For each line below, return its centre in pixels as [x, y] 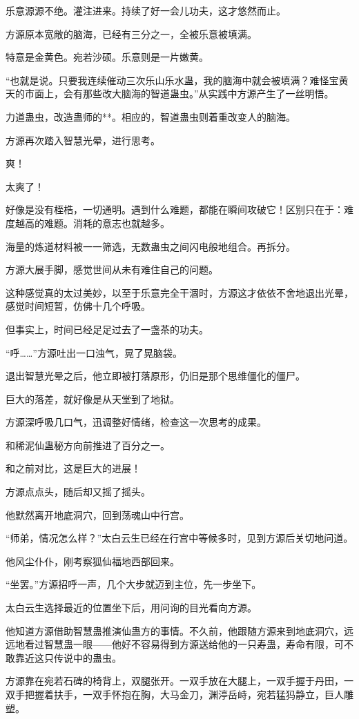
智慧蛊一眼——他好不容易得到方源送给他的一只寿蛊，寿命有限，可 [194, 644]
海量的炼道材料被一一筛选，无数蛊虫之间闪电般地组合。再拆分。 [151, 246]
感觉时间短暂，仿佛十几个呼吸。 [78, 306]
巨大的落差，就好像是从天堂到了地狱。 [93, 398]
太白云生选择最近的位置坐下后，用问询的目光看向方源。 [131, 608]
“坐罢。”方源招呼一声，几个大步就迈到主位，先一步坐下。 [134, 584]
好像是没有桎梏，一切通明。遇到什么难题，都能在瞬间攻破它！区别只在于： [175, 209]
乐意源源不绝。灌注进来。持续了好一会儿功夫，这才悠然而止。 [146, 10]
